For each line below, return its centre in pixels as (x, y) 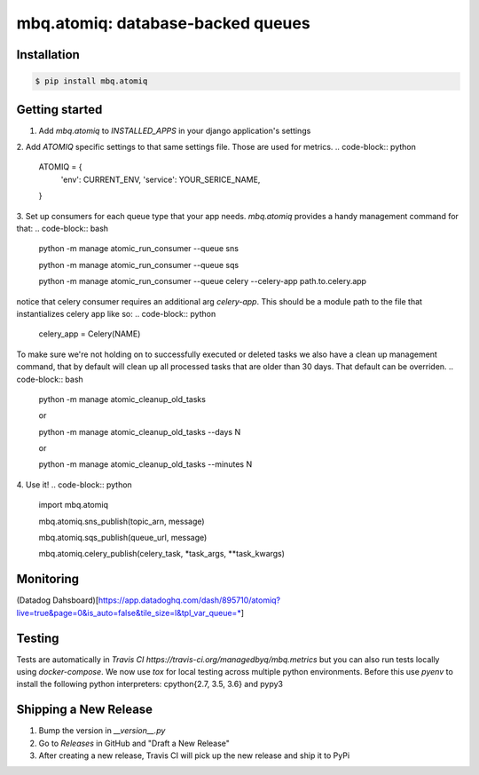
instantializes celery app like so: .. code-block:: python (116, 313)
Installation (48, 55)
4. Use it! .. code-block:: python (74, 485)
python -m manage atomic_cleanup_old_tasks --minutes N (145, 464)
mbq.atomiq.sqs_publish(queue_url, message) (123, 538)
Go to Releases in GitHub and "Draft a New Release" (134, 743)
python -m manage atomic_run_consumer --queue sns (139, 249)
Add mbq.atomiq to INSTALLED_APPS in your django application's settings (175, 130)
